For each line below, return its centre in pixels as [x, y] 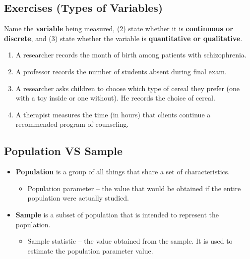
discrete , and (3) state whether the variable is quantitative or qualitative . [123, 38]
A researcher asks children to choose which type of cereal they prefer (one [128, 88]
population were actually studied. [78, 198]
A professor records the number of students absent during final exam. [121, 71]
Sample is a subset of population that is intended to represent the [117, 214]
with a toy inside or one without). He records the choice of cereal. [115, 98]
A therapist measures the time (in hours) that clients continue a [113, 114]
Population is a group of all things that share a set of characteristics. [123, 172]
